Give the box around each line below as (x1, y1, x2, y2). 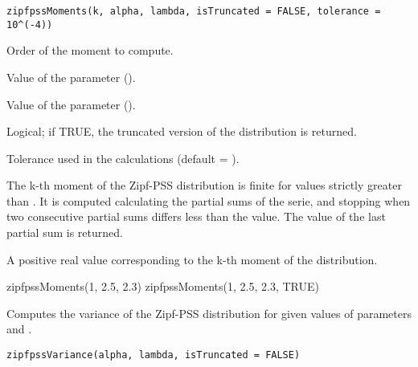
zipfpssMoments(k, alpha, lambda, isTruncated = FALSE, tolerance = (6, 6, 381, 17)
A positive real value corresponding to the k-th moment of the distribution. (6, 251, 378, 267)
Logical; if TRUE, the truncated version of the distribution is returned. (6, 123, 357, 140)
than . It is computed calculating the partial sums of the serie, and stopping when (6, 192, 411, 209)
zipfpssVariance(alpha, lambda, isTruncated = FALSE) (6, 349, 301, 361)
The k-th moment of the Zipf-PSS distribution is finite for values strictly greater (6, 177, 402, 194)
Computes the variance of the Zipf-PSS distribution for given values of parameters (6, 304, 412, 321)
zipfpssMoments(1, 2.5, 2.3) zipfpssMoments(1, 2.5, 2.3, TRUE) (6, 278, 319, 295)
